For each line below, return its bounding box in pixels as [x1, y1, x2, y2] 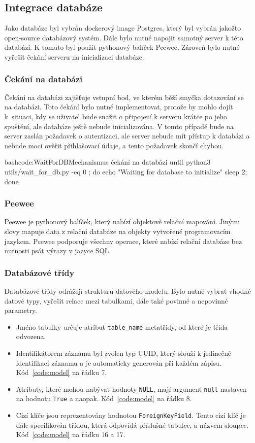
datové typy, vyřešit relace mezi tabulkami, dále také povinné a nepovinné [4, 295, 228, 306]
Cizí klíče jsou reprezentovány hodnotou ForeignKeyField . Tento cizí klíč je [16, 410, 246, 420]
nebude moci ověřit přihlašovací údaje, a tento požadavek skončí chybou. [4, 140, 224, 150]
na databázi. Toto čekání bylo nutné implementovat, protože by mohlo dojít [4, 102, 233, 112]
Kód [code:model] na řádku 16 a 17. [16, 429, 126, 440]
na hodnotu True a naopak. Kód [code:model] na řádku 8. [16, 393, 192, 404]
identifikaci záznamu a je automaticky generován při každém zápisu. [16, 357, 222, 368]
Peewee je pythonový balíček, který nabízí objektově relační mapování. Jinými [4, 216, 240, 227]
